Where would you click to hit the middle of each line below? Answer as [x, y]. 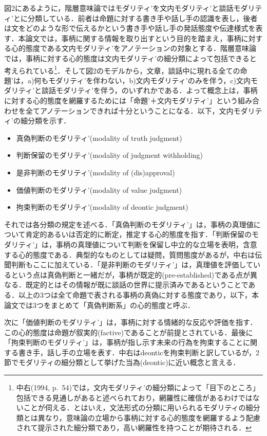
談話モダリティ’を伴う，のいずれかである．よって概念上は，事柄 [150, 90]
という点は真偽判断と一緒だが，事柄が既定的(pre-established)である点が [131, 274]
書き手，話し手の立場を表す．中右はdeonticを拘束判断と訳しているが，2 [139, 352]
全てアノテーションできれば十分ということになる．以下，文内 [129, 110]
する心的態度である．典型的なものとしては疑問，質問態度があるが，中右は [130, 254]
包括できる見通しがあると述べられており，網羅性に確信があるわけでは [134, 397]
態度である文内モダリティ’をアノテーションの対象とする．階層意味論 [141, 48]
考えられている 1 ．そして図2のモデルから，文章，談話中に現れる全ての [122, 69]
